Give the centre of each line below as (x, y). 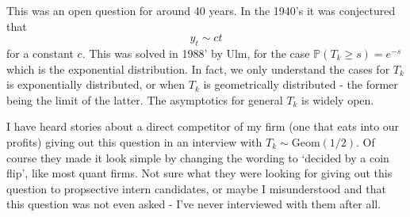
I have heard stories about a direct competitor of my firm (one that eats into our (203, 126)
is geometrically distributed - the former (301, 84)
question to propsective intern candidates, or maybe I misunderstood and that (196, 188)
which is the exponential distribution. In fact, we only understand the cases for (198, 69)
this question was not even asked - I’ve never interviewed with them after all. (194, 204)
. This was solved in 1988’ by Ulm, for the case (196, 53)
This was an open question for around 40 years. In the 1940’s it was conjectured (201, 10)
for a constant (40, 53)
